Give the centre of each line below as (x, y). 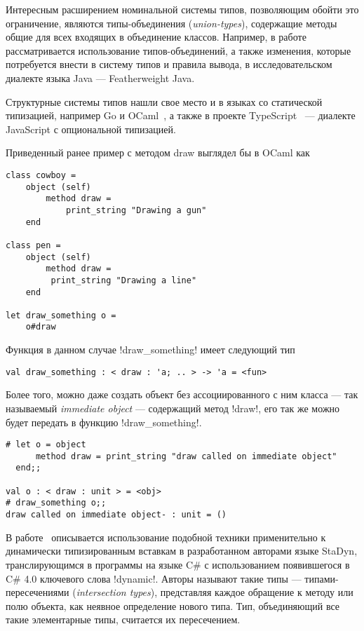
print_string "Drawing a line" (124, 280)
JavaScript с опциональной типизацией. (91, 129)
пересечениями (38, 592)
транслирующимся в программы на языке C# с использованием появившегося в (178, 564)
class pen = (33, 245)
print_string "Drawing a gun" (136, 210)
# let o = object (46, 445)
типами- (322, 578)
